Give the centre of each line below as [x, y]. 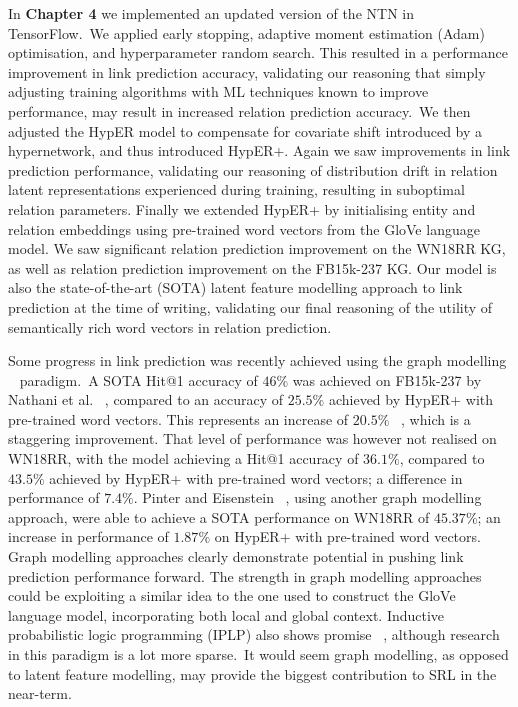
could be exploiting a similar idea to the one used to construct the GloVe [232, 595]
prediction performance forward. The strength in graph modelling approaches [245, 575]
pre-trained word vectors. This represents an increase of [178, 418]
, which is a [436, 418]
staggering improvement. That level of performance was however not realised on [252, 438]
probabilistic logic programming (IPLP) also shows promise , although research [254, 634]
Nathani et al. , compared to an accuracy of [146, 399]
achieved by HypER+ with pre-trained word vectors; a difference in [256, 477]
